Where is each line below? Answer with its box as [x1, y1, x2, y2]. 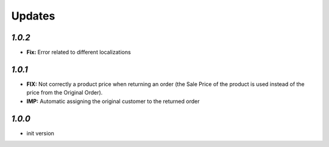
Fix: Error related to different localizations [26, 49, 131, 56]
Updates [11, 9, 55, 23]
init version [26, 129, 55, 137]
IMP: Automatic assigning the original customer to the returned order [26, 98, 200, 105]
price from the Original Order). [26, 89, 103, 96]
